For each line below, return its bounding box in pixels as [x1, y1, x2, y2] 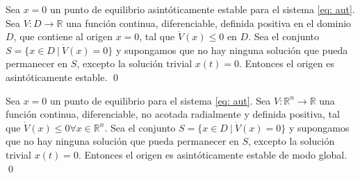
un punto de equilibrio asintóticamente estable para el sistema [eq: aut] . [50, 2, 355, 16]
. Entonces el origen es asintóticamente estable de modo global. [78, 147, 347, 161]
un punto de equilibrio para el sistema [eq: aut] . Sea [50, 93, 271, 107]
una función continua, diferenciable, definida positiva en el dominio [66, 15, 352, 30]
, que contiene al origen [13, 29, 113, 44]
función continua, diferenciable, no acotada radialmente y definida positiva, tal [6, 107, 340, 121]
